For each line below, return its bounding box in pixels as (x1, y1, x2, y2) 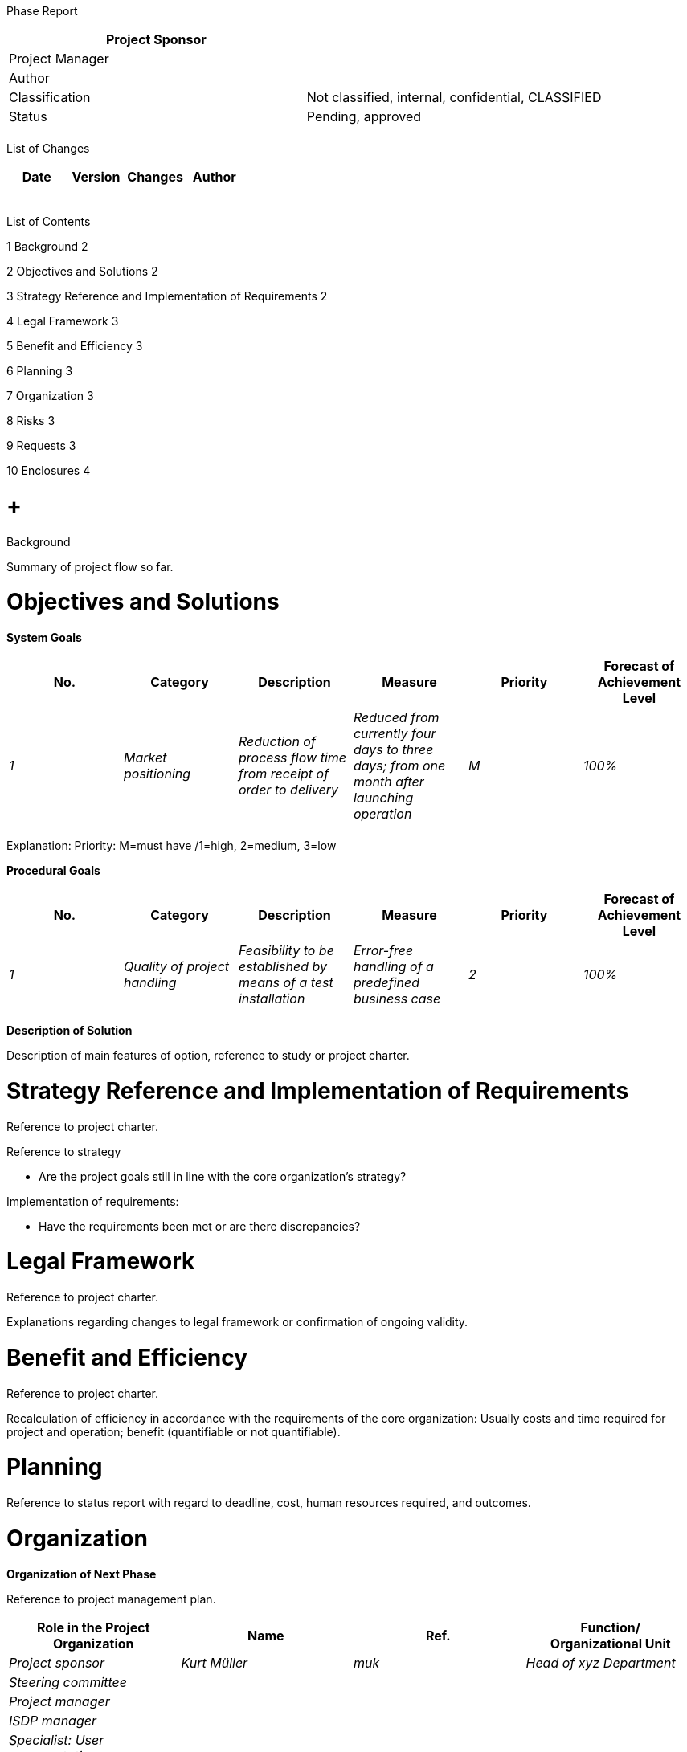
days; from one (353, 758, 446, 774)
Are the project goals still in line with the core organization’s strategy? (39, 1169, 407, 1183)
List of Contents (6, 214, 91, 228)
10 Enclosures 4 (6, 464, 91, 477)
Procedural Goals (6, 864, 100, 877)
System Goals (6, 631, 82, 644)
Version (72, 169, 121, 185)
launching (353, 790, 414, 806)
